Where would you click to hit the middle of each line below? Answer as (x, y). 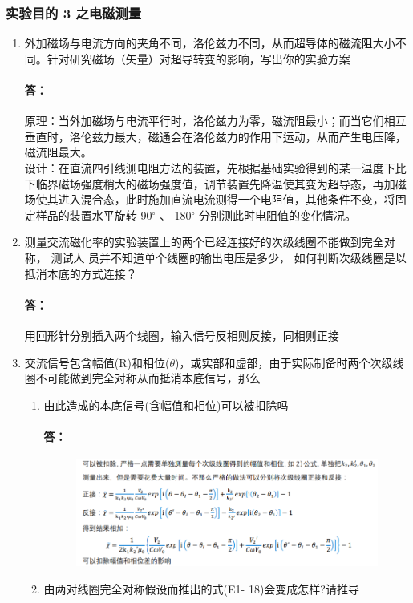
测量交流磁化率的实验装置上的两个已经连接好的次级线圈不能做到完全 (204, 242)
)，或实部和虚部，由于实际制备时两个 (273, 362)
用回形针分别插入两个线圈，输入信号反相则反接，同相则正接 (182, 335)
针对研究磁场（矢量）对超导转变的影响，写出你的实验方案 (198, 58)
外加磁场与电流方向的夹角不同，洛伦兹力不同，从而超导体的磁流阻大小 (210, 43)
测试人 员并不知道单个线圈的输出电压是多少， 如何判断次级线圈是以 (229, 257)
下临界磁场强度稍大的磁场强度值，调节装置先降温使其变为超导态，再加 (210, 183)
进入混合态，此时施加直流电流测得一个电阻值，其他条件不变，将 (227, 199)
